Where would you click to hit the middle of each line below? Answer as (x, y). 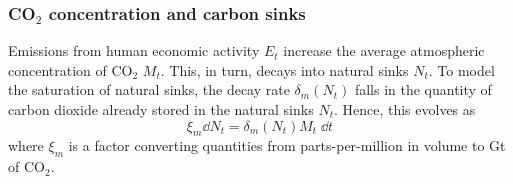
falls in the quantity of (423, 89)
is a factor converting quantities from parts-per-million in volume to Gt (287, 145)
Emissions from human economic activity (134, 50)
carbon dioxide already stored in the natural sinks (161, 109)
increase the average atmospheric (384, 50)
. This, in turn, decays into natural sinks (284, 69)
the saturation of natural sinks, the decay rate (149, 89)
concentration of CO (70, 69)
